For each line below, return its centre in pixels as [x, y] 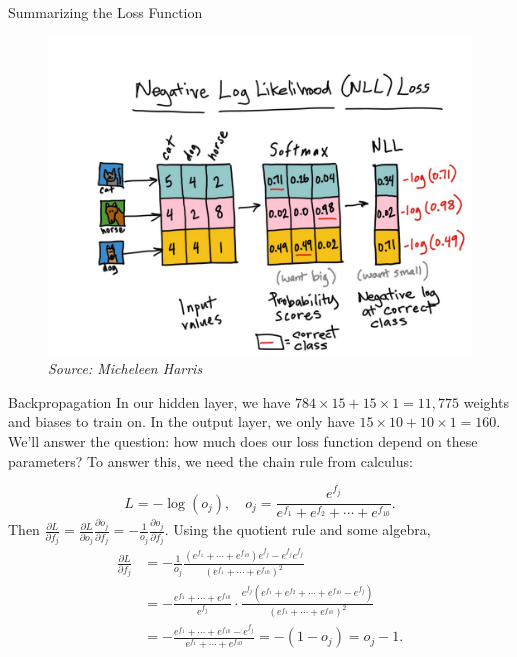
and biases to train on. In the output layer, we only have [181, 421]
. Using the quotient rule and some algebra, [297, 529]
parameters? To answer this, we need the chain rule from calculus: [210, 460]
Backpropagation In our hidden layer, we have [149, 401]
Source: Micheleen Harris [125, 368]
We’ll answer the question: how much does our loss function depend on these [243, 440]
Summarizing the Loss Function [105, 12]
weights [486, 401]
